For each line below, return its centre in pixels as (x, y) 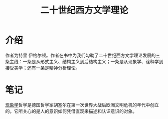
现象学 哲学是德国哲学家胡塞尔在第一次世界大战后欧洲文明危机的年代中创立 (82, 105)
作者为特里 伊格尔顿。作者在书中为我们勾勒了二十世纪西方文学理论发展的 (80, 55)
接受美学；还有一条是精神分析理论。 (43, 68)
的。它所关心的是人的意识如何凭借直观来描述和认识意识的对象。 (71, 111)
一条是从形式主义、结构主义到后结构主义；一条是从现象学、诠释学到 (93, 61)
